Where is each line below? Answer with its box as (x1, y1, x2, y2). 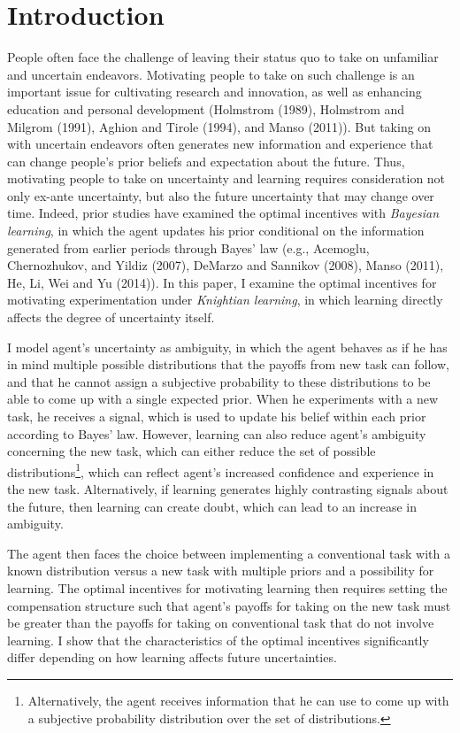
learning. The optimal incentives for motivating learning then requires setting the (7, 579, 448, 597)
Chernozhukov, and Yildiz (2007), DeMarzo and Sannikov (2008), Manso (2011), (7, 256, 444, 274)
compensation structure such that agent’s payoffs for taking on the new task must (7, 596, 451, 614)
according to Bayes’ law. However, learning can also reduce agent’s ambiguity (7, 424, 426, 443)
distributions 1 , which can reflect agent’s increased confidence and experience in (7, 459, 434, 481)
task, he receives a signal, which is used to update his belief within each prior (7, 407, 426, 425)
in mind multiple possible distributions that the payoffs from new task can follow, (7, 355, 449, 374)
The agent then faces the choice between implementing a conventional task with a (7, 544, 450, 562)
